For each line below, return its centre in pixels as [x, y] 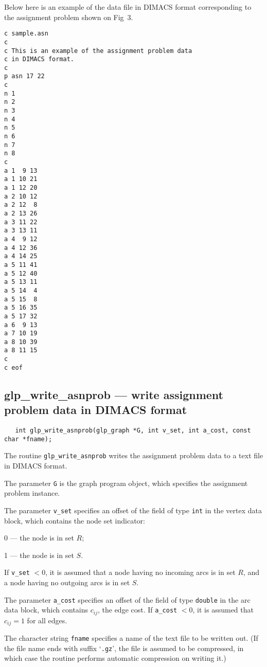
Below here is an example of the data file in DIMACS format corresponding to [128, 7]
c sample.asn [26, 34]
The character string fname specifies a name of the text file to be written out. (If [131, 638]
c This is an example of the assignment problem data [98, 51]
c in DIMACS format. [39, 59]
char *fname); [28, 439]
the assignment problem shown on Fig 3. [69, 17]
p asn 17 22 [24, 76]
